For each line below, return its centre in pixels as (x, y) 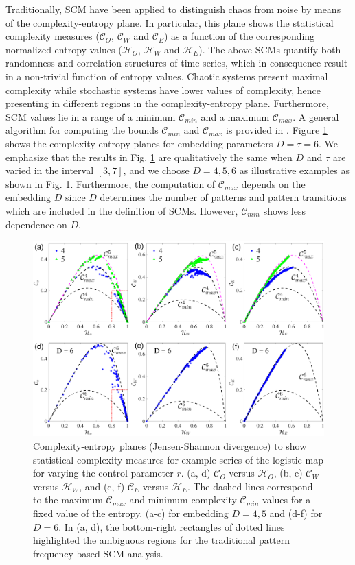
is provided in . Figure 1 (277, 130)
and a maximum (235, 116)
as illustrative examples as (294, 170)
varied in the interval (50, 170)
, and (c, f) (102, 486)
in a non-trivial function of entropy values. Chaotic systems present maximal (167, 76)
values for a (287, 500)
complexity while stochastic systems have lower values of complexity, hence (163, 89)
